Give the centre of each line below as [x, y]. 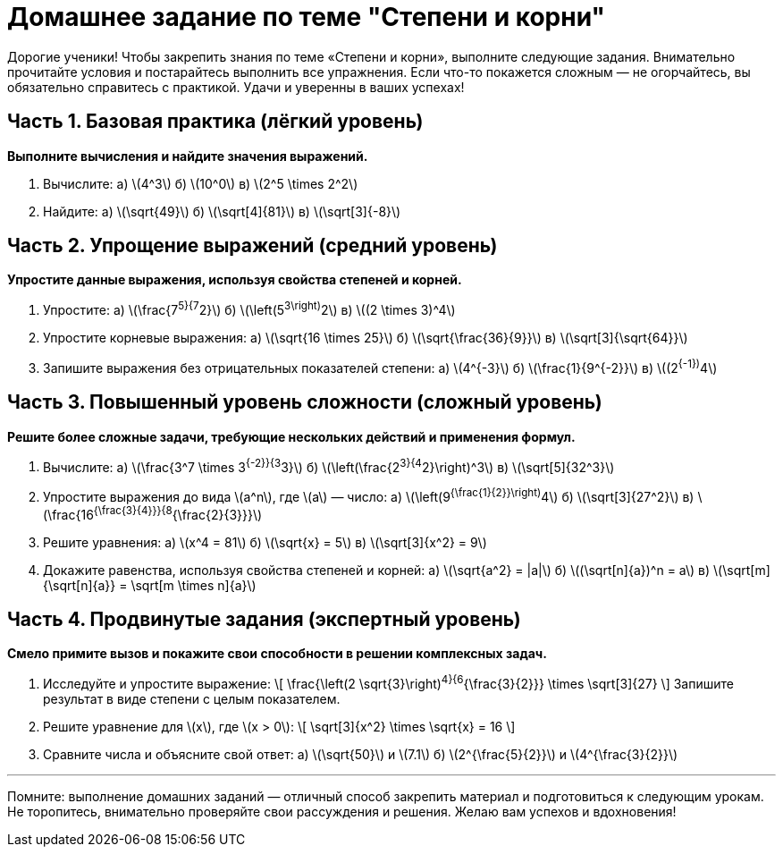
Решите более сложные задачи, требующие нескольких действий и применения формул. [291, 436]
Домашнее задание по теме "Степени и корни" [306, 17]
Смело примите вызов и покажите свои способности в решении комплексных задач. [277, 654]
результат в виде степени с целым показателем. [192, 699]
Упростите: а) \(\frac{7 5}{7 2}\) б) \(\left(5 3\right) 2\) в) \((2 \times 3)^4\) [249, 309]
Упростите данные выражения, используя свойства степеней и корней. [235, 280]
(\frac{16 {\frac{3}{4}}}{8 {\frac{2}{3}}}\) [153, 513]
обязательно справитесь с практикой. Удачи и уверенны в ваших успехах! [236, 87]
